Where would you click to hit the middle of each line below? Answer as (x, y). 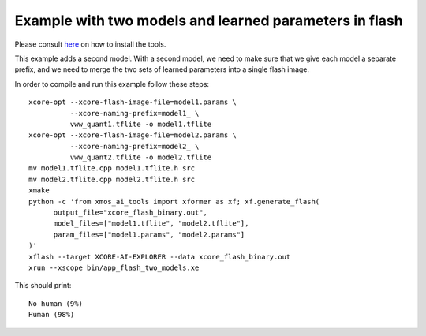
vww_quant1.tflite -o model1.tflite (141, 124)
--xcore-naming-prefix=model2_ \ (135, 146)
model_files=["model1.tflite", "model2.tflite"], (151, 224)
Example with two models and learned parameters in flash (209, 21)
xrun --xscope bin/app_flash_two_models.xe (114, 267)
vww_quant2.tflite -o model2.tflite (141, 157)
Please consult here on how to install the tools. (90, 44)
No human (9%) (56, 303)
